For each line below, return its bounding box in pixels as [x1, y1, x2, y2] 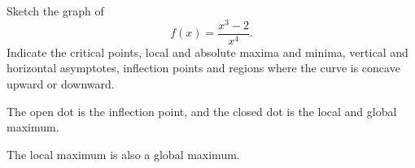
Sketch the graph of [7, 2, 104, 19]
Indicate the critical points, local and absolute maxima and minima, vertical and [7, 43, 408, 60]
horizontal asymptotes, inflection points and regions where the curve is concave [7, 59, 400, 76]
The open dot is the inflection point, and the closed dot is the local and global [7, 102, 397, 119]
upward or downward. [7, 75, 115, 92]
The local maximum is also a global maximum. [7, 145, 240, 162]
